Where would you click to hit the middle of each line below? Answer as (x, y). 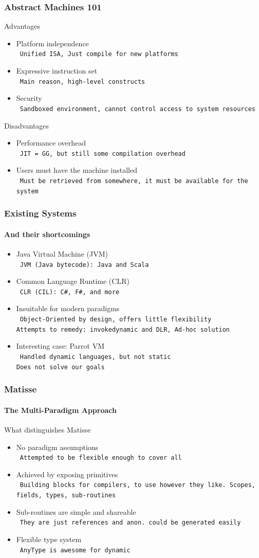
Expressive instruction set (57, 71)
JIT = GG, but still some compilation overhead (103, 154)
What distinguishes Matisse (48, 429)
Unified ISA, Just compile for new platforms (99, 54)
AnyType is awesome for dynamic (75, 550)
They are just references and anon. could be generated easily (130, 523)
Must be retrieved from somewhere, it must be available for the (134, 181)
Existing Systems (40, 213)
